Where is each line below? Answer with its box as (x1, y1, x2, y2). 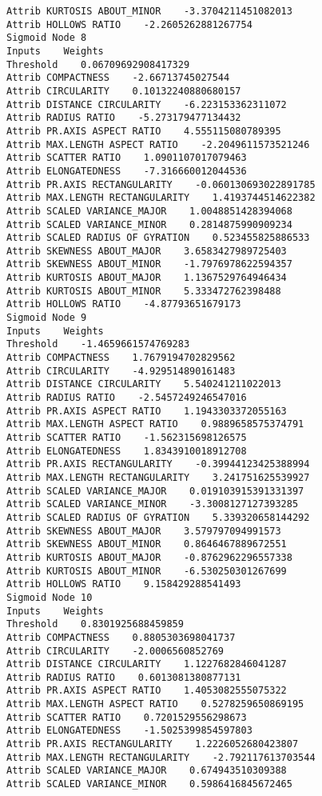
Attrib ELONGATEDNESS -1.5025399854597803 (6, 725, 252, 737)
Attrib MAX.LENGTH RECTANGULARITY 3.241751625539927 (6, 471, 310, 483)
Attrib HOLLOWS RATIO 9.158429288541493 (6, 578, 241, 590)
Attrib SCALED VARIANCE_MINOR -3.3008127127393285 (6, 498, 299, 510)
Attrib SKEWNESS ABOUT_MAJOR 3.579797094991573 (6, 525, 281, 537)
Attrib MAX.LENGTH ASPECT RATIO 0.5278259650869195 (6, 698, 304, 710)
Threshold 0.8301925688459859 (6, 618, 184, 630)
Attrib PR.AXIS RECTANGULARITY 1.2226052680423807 (6, 738, 299, 750)
